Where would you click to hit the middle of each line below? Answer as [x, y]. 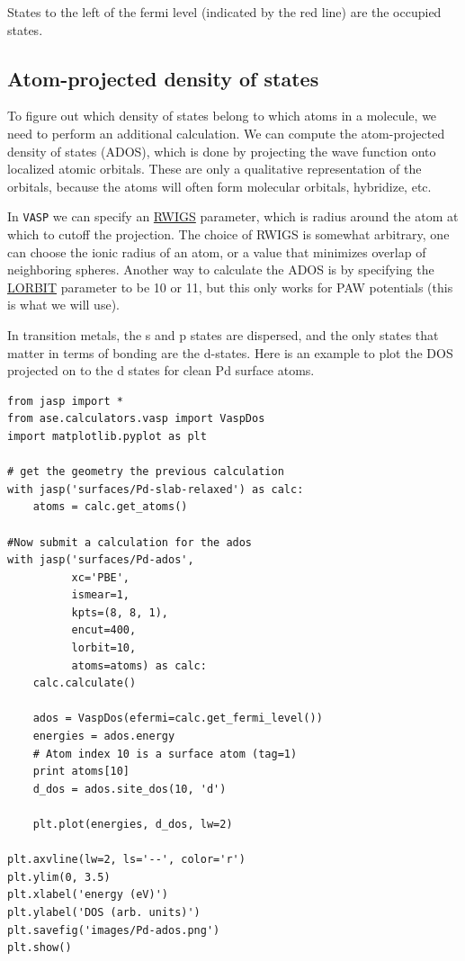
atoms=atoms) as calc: [139, 665]
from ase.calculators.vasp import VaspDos [136, 419]
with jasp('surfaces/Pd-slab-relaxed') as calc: [156, 489]
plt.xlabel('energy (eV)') [88, 895]
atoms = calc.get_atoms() [110, 507]
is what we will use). [63, 305]
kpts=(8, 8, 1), [120, 612]
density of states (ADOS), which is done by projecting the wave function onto [222, 151]
